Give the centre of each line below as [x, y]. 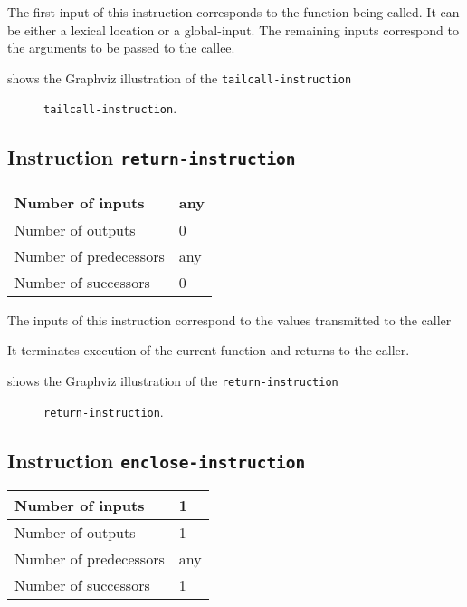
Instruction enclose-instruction [157, 460]
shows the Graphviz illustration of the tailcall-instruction [180, 77]
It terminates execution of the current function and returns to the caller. [209, 350]
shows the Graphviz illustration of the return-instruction [173, 381]
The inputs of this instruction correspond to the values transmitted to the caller [229, 319]
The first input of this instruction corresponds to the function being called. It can [233, 12]
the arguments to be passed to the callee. [121, 48]
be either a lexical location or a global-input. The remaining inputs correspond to [233, 29]
